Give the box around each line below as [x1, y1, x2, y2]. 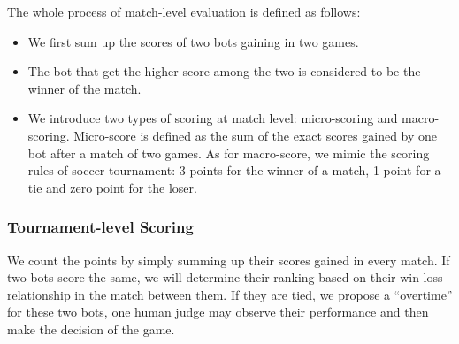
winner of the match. [27, 79, 142, 97]
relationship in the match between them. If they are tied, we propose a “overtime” [7, 285, 453, 303]
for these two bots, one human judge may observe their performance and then [7, 302, 429, 321]
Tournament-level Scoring [7, 216, 194, 238]
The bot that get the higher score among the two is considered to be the [27, 62, 421, 80]
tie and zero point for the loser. [27, 178, 197, 196]
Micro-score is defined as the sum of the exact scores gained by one [73, 126, 438, 144]
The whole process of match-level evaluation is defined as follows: [7, 3, 361, 20]
